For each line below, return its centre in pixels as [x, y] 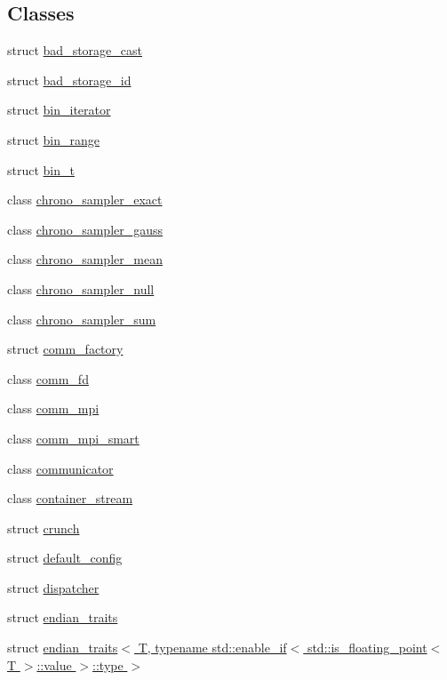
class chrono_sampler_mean [85, 259]
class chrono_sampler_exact [85, 200]
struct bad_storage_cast [75, 50]
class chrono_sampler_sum [82, 319]
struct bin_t [41, 169]
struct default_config [65, 558]
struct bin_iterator [59, 110]
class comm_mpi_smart [73, 438]
